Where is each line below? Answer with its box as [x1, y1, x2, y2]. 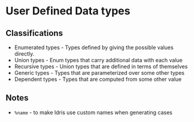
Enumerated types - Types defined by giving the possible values [14, 44, 174, 51]
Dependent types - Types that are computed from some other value [14, 76, 182, 83]
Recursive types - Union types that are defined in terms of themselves [14, 63, 188, 70]
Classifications [5, 28, 63, 38]
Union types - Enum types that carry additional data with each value [14, 57, 183, 63]
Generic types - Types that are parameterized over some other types [14, 69, 185, 76]
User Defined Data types [5, 4, 131, 18]
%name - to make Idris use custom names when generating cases [14, 109, 173, 116]
